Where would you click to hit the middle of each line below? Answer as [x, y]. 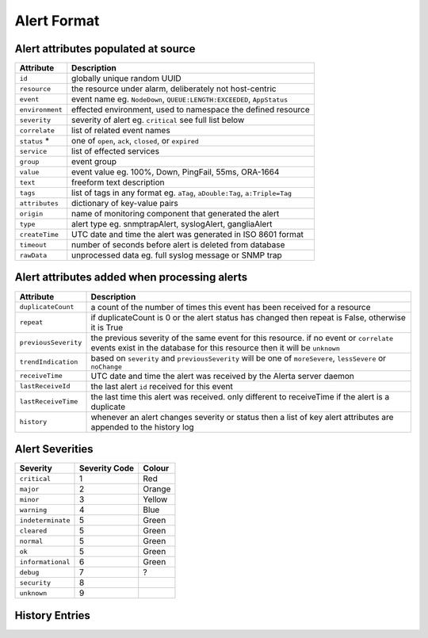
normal [31, 541]
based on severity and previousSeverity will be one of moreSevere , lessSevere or [239, 358]
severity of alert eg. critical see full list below [158, 120]
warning [33, 510]
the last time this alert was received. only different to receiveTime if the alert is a [240, 396]
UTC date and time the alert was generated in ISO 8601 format [188, 235]
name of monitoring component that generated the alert [176, 214]
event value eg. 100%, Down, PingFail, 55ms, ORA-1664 [176, 172]
